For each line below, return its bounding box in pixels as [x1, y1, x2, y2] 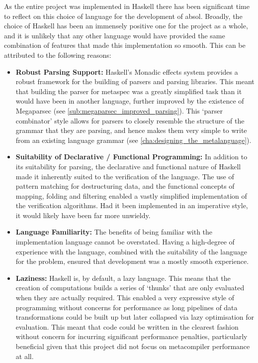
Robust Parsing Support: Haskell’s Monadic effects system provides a [15, 66, 238, 77]
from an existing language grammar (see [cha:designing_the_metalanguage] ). [15, 134, 252, 145]
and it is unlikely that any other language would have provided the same [4, 30, 225, 40]
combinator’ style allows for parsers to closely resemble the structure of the [15, 115, 245, 125]
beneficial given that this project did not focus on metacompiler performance [15, 341, 250, 351]
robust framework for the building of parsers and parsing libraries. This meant [15, 76, 255, 87]
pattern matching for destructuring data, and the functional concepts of [15, 181, 235, 191]
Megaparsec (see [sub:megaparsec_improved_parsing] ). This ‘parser [15, 105, 223, 116]
